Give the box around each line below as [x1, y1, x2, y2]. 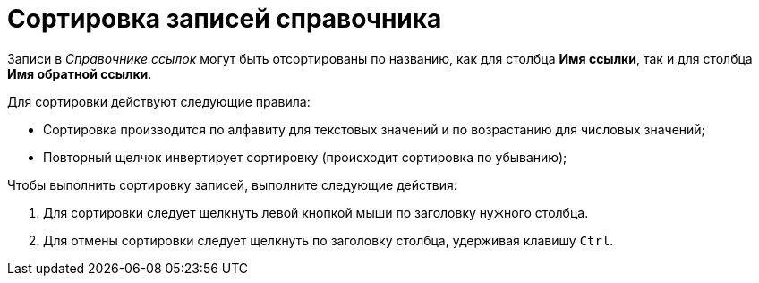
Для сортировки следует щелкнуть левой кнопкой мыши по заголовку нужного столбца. [43, 204, 589, 220]
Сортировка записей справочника [7, 4, 442, 34]
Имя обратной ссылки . [7, 65, 152, 81]
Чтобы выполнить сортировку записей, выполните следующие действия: [7, 176, 457, 193]
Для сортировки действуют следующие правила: [7, 93, 311, 109]
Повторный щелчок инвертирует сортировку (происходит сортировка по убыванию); [43, 149, 567, 165]
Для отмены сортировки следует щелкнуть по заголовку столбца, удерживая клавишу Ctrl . [43, 232, 614, 248]
